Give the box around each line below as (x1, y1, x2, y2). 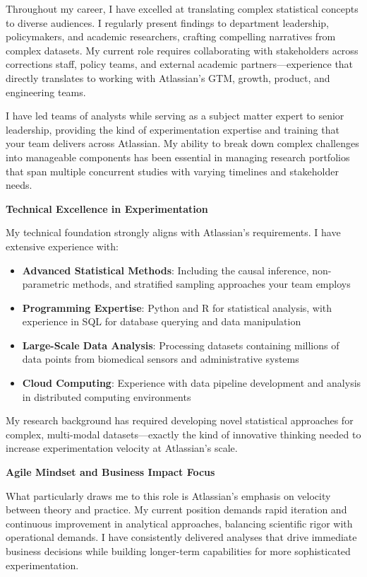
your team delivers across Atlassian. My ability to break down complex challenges (6, 136, 359, 151)
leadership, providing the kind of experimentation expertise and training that (6, 122, 339, 136)
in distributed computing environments (22, 389, 191, 404)
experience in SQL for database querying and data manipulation (22, 314, 301, 329)
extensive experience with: (6, 238, 119, 253)
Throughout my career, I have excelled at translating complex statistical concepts (6, 1, 359, 16)
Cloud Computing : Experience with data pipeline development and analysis (22, 375, 361, 390)
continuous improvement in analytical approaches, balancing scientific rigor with (6, 515, 353, 530)
